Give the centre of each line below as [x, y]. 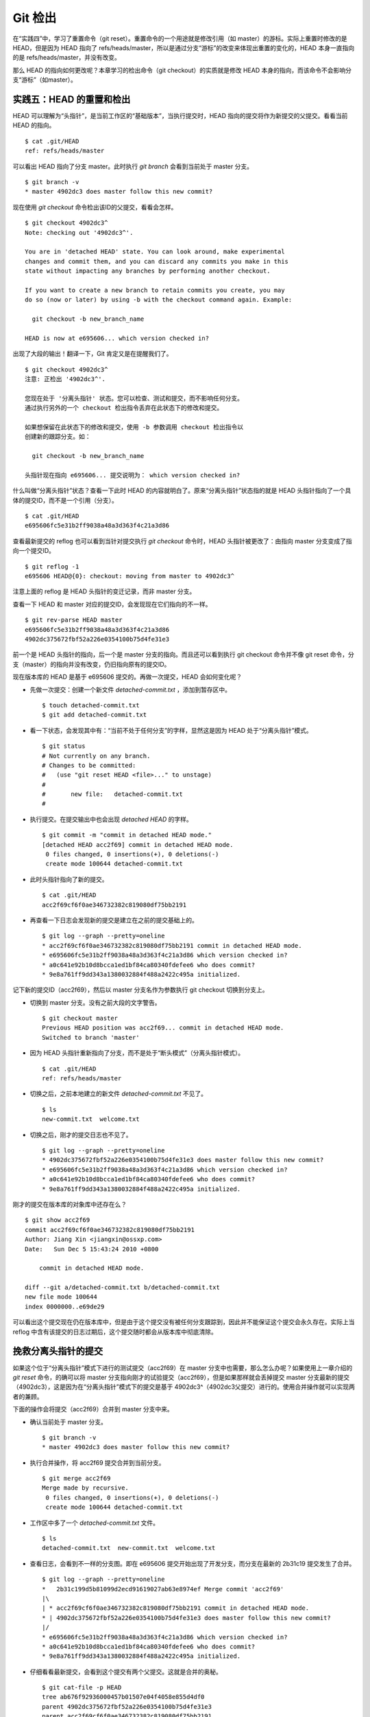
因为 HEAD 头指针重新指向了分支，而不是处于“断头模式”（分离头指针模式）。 [137, 1053]
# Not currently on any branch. [96, 756]
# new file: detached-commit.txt [112, 794]
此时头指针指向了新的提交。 [69, 879]
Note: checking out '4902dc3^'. [79, 232]
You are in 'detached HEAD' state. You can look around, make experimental [155, 252]
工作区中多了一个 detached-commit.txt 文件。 [94, 1523]
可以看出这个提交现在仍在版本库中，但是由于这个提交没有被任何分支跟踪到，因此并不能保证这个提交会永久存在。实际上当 [184, 1322]
